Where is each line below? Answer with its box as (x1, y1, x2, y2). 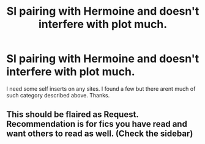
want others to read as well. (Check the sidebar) (6, 129, 193, 139)
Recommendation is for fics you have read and (6, 119, 188, 129)
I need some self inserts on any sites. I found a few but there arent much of (6, 85, 196, 93)
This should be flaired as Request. (6, 109, 139, 120)
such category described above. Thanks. (6, 91, 110, 99)
